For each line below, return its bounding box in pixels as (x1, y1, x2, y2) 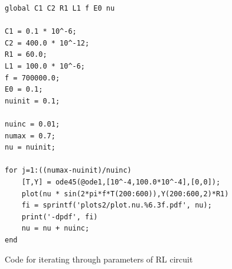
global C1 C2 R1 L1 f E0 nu (5, 4, 115, 12)
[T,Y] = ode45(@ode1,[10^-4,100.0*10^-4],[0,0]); (21, 177, 221, 186)
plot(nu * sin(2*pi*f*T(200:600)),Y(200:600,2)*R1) (21, 189, 229, 198)
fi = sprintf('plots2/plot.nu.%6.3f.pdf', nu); (21, 201, 212, 210)
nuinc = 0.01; (5, 119, 60, 128)
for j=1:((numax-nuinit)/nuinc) (5, 166, 132, 175)
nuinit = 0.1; (5, 96, 60, 105)
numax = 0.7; (5, 131, 55, 140)
